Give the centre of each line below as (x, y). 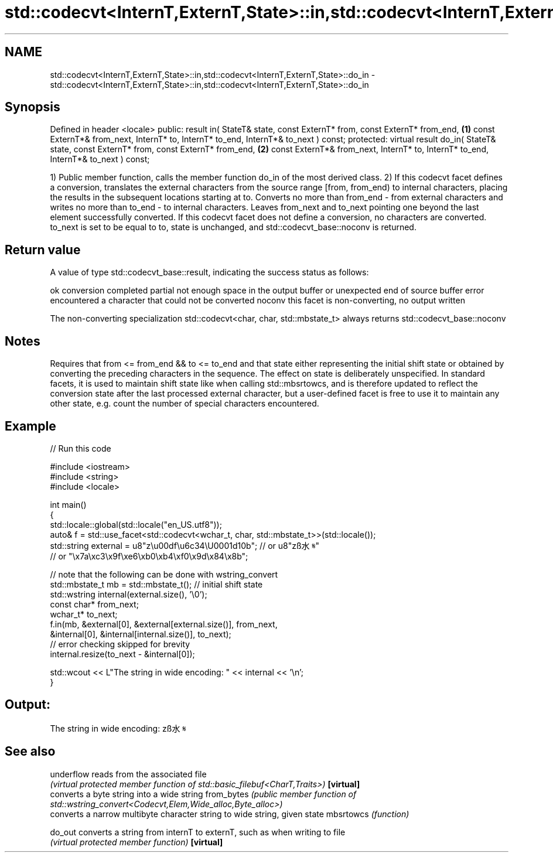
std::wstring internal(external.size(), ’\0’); (129, 594)
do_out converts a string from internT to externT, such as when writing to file (198, 832)
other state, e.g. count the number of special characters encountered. (185, 404)
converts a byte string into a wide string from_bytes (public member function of (203, 794)
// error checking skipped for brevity (120, 644)
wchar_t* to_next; (84, 614)
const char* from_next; (94, 604)
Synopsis (33, 107)
